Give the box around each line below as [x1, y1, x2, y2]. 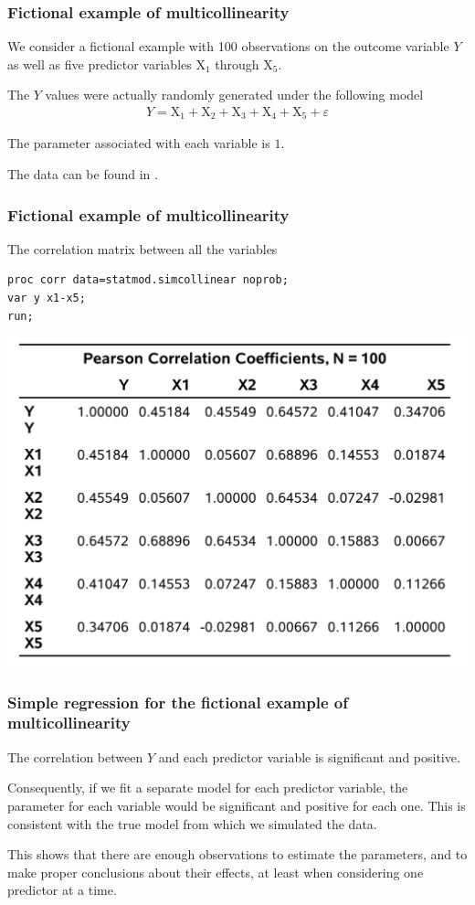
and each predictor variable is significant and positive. [158, 747, 460, 766]
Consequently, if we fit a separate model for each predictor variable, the [7, 778, 408, 797]
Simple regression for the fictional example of [7, 690, 348, 713]
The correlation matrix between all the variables [7, 239, 278, 258]
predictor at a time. [7, 880, 117, 900]
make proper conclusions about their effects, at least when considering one [7, 862, 424, 881]
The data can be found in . [7, 165, 158, 184]
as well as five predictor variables [7, 54, 192, 73]
